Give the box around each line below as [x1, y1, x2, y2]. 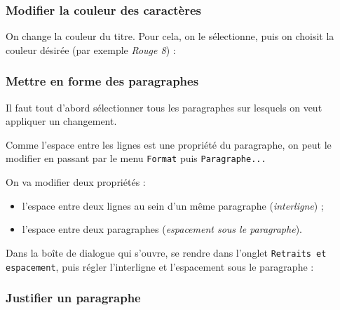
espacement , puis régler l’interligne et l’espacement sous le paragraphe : [6, 259, 314, 274]
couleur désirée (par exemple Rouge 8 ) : [6, 42, 176, 57]
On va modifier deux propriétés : [6, 175, 146, 189]
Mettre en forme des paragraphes [6, 72, 199, 90]
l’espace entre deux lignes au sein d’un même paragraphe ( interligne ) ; [22, 198, 324, 213]
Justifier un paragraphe [6, 289, 141, 306]
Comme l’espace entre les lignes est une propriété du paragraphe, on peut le [6, 137, 332, 151]
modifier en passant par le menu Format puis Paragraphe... [6, 151, 266, 166]
